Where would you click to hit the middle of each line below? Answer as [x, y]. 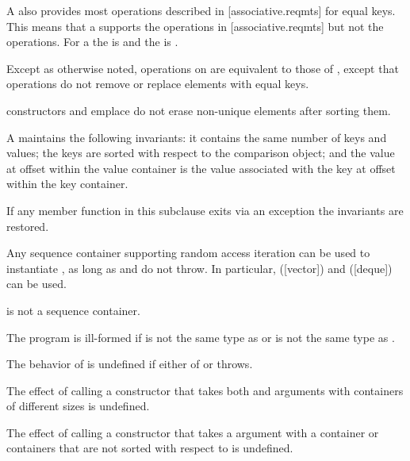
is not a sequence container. [73, 310]
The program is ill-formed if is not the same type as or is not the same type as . [201, 337]
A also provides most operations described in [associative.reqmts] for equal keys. [201, 10]
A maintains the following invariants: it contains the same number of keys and [197, 137]
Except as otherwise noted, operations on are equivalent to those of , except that [203, 68]
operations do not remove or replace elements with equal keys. [158, 84]
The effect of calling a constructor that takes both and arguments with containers [205, 390]
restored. [28, 226]
